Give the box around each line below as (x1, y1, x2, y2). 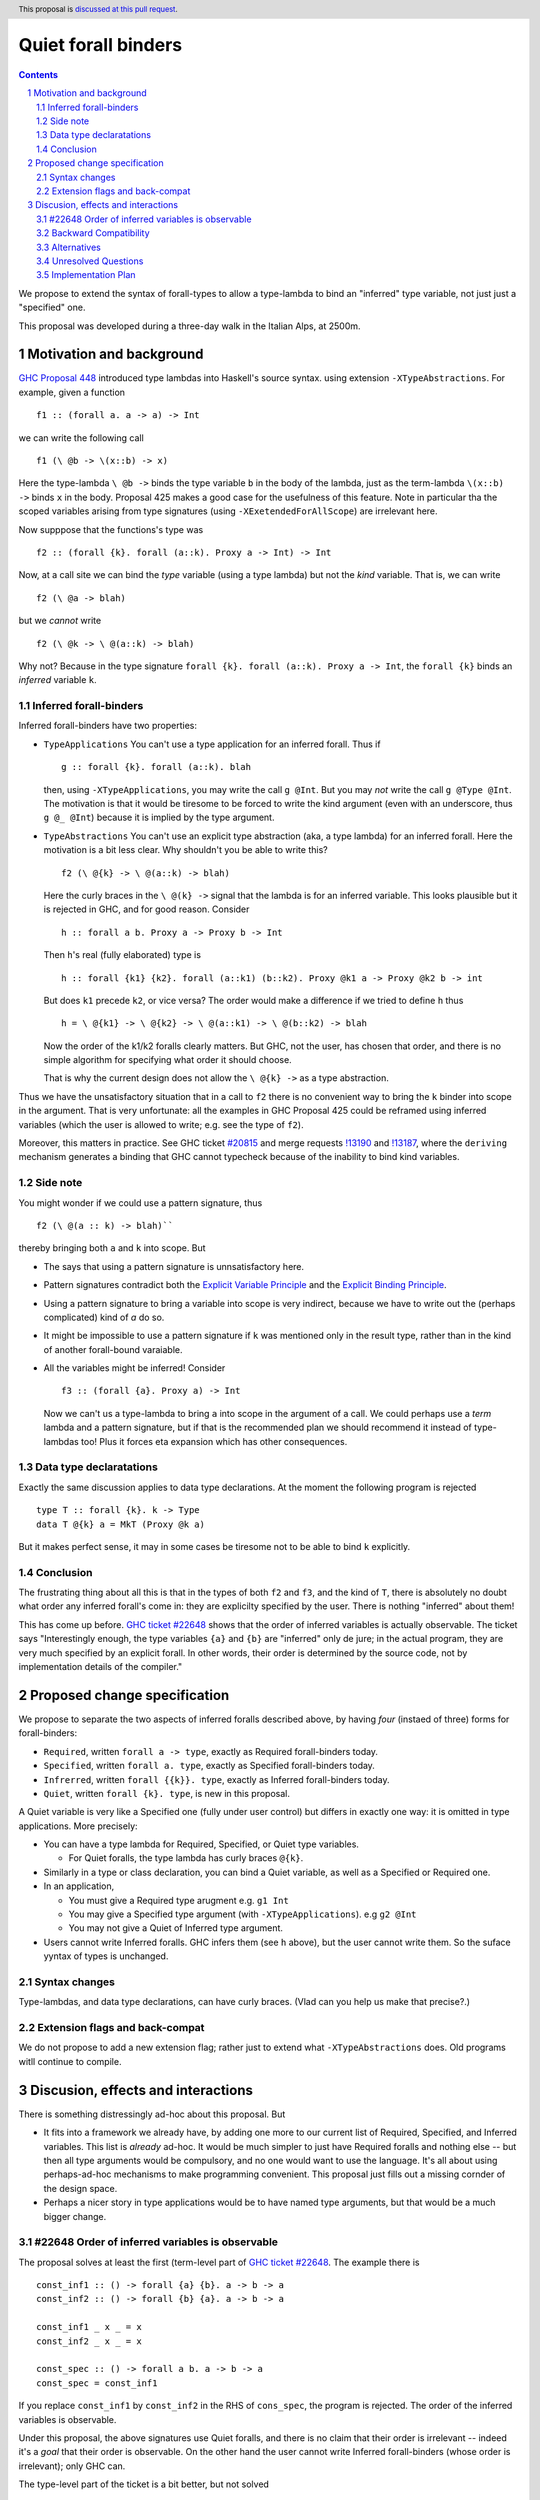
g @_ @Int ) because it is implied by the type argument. (43, 811, 275, 824)
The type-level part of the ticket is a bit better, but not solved (18, 2478, 270, 2490)
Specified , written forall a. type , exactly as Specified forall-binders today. (43, 1760, 375, 1772)
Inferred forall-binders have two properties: (18, 720, 197, 732)
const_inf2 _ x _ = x (36, 2335, 142, 2347)
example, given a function (18, 386, 125, 398)
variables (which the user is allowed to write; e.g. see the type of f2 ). (18, 1118, 304, 1130)
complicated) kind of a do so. (43, 1311, 165, 1323)
